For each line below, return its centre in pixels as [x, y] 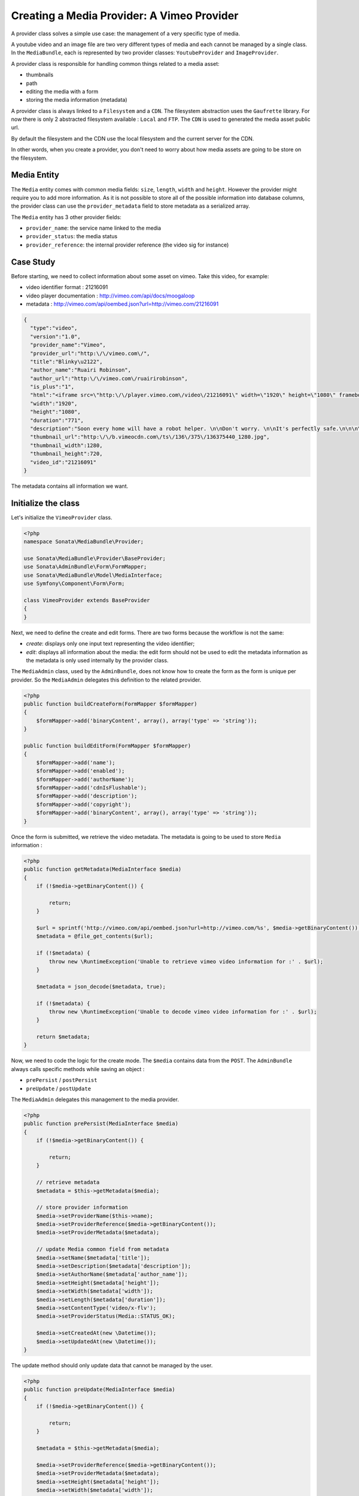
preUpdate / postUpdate [59, 1088]
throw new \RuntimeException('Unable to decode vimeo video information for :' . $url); [183, 1012]
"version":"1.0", [55, 336]
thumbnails [40, 75]
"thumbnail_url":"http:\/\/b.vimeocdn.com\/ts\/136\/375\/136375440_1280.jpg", [150, 437]
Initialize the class [45, 503]
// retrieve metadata [68, 1182]
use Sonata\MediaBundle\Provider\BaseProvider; [95, 559]
